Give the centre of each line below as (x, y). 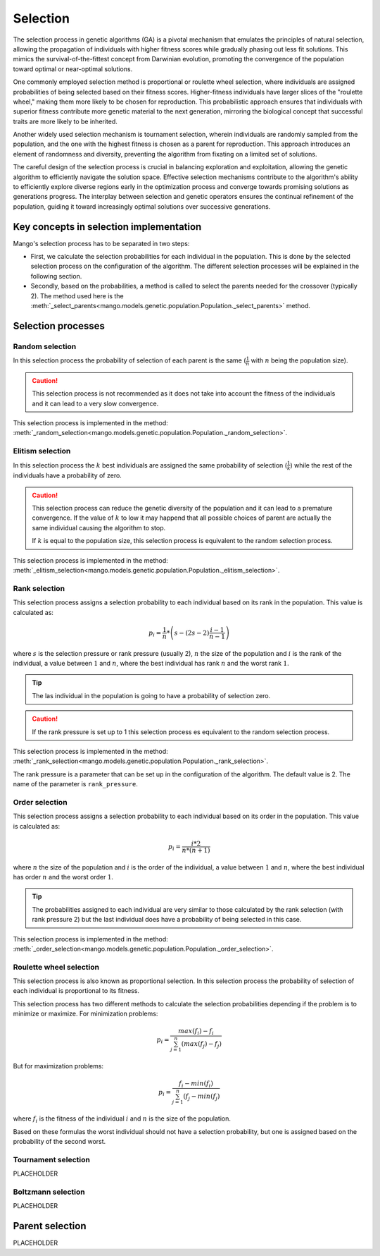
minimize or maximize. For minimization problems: (85, 1014)
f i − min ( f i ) (196, 1085)
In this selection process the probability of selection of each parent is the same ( (129, 360)
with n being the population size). (299, 360)
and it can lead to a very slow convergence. (95, 403)
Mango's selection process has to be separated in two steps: (101, 243)
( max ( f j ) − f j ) (201, 1045)
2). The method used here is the (77, 295)
